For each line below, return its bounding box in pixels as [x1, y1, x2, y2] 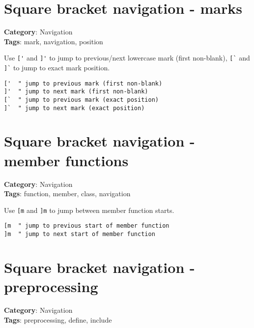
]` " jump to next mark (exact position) [4, 104, 145, 112]
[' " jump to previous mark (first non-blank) [4, 80, 163, 87]
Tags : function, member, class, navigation [4, 188, 131, 199]
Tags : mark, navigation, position [4, 36, 103, 46]
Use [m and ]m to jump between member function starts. [4, 205, 174, 215]
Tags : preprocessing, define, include [4, 314, 112, 325]
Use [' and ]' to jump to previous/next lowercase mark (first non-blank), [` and [4, 53, 250, 63]
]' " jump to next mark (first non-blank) [4, 88, 148, 95]
